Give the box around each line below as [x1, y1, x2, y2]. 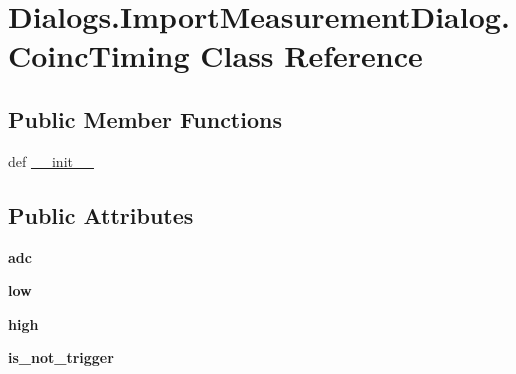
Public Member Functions [8, 103, 282, 134]
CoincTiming [8, 35, 190, 76]
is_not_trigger [8, 347, 114, 368]
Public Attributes [8, 199, 194, 230]
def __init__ [8, 150, 94, 171]
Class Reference [200, 35, 423, 76]
